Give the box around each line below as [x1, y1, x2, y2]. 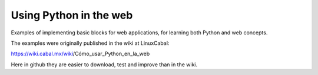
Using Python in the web [11, 9, 133, 22]
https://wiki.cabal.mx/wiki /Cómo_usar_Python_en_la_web [11, 50, 150, 58]
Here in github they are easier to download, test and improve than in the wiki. [11, 61, 198, 68]
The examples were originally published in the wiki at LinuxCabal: [11, 40, 170, 47]
